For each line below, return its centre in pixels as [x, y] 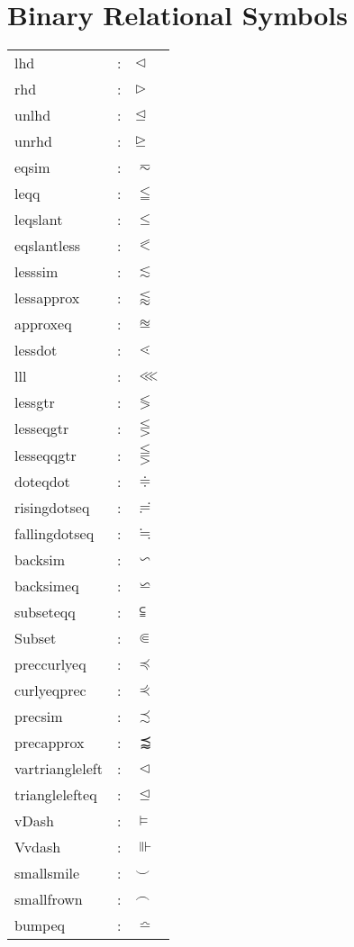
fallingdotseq [54, 534]
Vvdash [38, 847]
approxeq [43, 324]
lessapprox [47, 298]
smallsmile [47, 873]
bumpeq [40, 925]
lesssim [36, 272]
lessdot [36, 350]
